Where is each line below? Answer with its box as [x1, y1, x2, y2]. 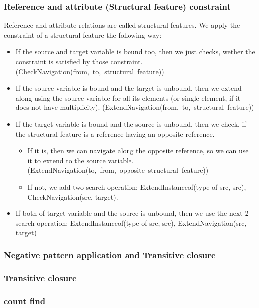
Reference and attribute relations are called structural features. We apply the [4, 20, 240, 30]
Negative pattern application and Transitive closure [4, 248, 216, 261]
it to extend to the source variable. [27, 155, 134, 165]
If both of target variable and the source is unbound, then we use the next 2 [15, 208, 249, 218]
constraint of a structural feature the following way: [4, 29, 162, 40]
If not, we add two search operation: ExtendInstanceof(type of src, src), [27, 181, 246, 192]
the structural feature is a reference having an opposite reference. [15, 128, 215, 139]
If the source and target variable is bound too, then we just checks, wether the [15, 46, 255, 57]
